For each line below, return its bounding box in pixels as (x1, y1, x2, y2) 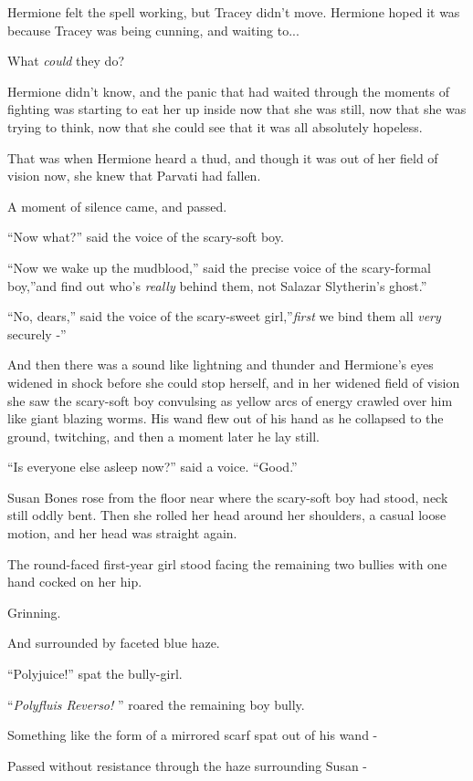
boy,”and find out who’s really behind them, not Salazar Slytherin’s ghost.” (7, 276, 427, 295)
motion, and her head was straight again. (7, 524, 237, 543)
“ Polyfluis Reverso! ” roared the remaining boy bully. (7, 694, 305, 713)
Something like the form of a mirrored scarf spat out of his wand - (7, 725, 378, 745)
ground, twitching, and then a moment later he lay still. (7, 426, 321, 445)
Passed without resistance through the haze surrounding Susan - (7, 755, 368, 775)
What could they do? (7, 51, 124, 70)
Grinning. (7, 602, 61, 621)
